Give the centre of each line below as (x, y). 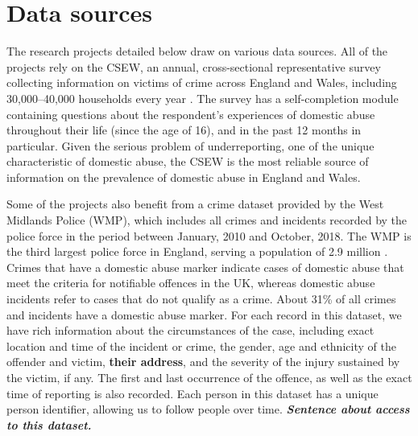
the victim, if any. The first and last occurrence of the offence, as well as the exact (209, 377)
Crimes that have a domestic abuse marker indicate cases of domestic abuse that (205, 267)
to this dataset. (49, 424)
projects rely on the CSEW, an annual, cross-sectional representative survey (194, 66)
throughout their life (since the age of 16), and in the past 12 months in (184, 130)
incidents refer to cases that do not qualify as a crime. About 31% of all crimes (201, 299)
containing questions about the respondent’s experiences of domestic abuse (191, 114)
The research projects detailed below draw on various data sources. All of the (197, 51)
